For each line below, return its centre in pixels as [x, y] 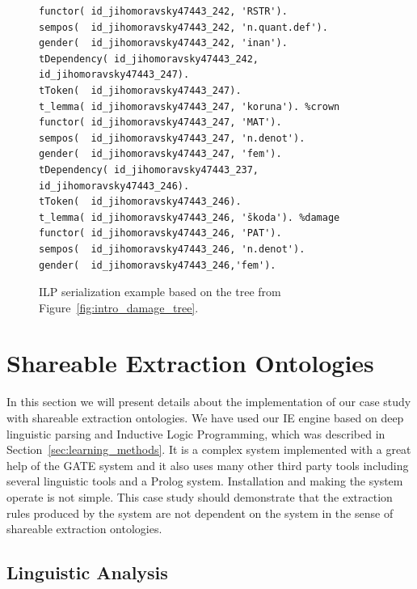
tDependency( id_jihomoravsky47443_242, [149, 59]
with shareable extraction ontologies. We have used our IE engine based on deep [205, 417]
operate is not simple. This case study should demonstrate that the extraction [200, 496]
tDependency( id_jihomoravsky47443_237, [149, 169]
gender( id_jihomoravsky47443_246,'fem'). [158, 265]
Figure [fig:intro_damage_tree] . [119, 307]
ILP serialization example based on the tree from [160, 292]
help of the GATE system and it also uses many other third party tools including [208, 465]
